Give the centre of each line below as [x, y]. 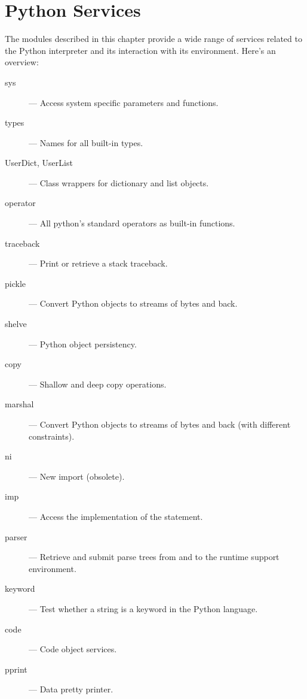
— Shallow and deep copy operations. [98, 384]
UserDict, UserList [39, 163]
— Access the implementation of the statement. [116, 516]
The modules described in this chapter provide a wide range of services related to [153, 39]
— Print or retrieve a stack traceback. [98, 263]
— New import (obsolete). [77, 476]
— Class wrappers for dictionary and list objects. [119, 182]
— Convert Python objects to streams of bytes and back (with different [160, 424]
